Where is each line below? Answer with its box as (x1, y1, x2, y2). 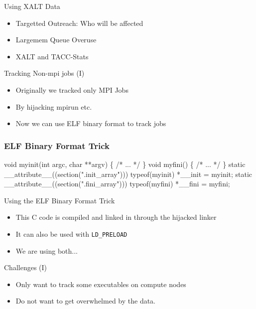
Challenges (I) (4, 262, 47, 273)
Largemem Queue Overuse (15, 34, 97, 45)
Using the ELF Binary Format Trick (4, 195, 115, 205)
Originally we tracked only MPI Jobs (15, 84, 128, 95)
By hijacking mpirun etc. (15, 101, 92, 112)
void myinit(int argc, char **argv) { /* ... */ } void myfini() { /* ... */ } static (4, 158, 246, 169)
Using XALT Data (4, 1, 60, 11)
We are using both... (15, 245, 78, 256)
